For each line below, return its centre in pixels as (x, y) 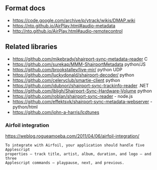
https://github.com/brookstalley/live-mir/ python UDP (67, 69)
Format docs (25, 8)
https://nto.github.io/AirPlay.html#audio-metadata (64, 26)
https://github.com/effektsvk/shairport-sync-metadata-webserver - (82, 101)
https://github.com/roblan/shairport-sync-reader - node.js (72, 96)
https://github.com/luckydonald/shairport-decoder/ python (73, 75)
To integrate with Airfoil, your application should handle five (75, 145)
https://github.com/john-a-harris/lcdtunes (56, 112)
